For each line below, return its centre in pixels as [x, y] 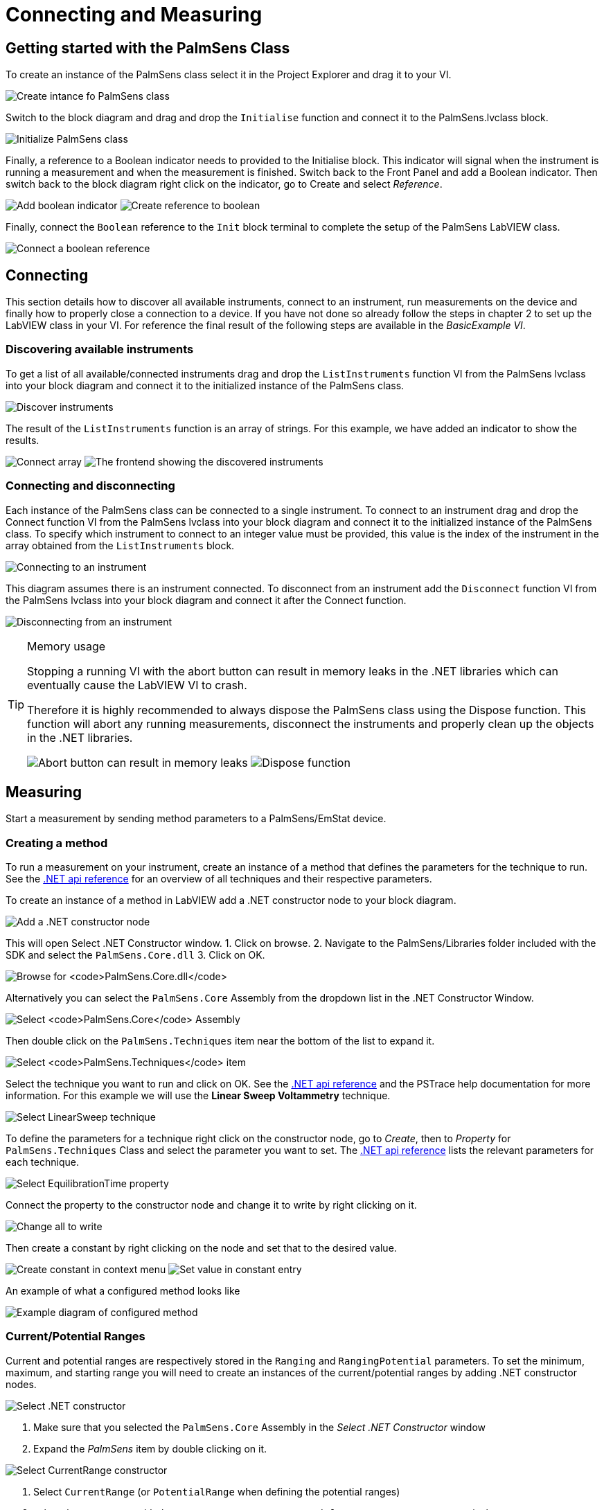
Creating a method [57, 843]
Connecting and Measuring [134, 15]
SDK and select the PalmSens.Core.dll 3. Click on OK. [135, 955]
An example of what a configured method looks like [123, 1291]
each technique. [42, 1162]
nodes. [21, 1384]
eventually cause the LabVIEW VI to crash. [137, 685]
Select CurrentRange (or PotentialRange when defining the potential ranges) [217, 1491]
